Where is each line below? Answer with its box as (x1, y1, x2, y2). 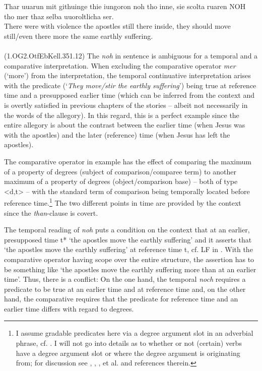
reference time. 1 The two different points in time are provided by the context (4, 196, 241, 208)
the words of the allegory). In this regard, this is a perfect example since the (4, 109, 239, 120)
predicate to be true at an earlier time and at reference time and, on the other (4, 283, 246, 294)
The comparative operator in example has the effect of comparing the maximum (4, 156, 251, 166)
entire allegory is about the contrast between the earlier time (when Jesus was (4, 119, 245, 130)
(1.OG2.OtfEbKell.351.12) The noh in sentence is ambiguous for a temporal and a (4, 50, 258, 60)
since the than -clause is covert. (4, 207, 98, 218)
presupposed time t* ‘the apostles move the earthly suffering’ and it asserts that (4, 234, 252, 244)
